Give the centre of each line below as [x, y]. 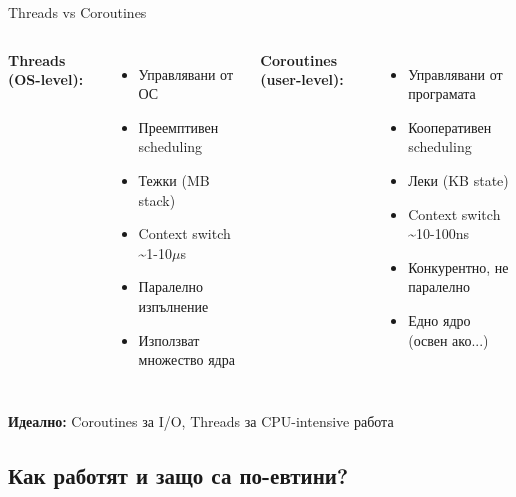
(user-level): [302, 79]
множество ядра [186, 359]
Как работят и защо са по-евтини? [178, 474]
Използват [169, 339]
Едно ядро [439, 319]
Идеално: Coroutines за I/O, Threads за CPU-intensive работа [201, 420]
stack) [157, 199]
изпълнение [173, 305]
